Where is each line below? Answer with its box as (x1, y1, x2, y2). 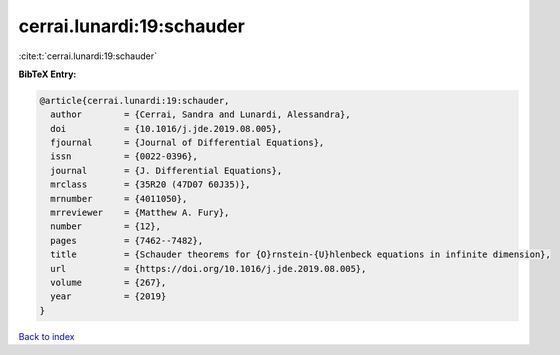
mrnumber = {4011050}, (50, 193, 188, 204)
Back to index (18, 330, 75, 342)
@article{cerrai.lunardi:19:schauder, (39, 95, 230, 106)
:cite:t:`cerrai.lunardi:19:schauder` (18, 50, 157, 62)
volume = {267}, (50, 277, 167, 288)
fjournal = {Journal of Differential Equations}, (50, 137, 325, 149)
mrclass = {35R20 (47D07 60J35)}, (50, 179, 251, 190)
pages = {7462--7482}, (50, 235, 204, 246)
